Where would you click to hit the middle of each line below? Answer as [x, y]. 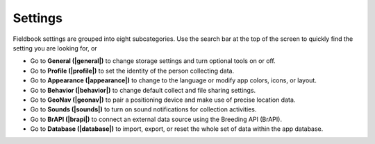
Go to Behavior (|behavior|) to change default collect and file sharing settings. [143, 90]
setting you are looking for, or [55, 48]
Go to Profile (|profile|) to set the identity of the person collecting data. [132, 71]
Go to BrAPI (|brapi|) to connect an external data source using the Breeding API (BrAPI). [156, 119]
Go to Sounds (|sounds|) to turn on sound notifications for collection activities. [143, 109]
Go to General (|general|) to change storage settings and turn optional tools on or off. [153, 61]
